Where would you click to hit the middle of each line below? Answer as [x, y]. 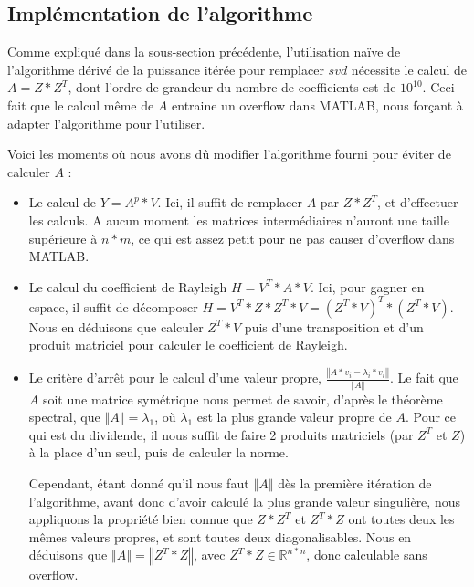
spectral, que [64, 417]
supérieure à [63, 238]
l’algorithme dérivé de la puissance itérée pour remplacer [166, 69]
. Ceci [438, 87]
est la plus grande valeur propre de [294, 417]
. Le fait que [424, 377]
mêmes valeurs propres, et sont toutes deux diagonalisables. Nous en [220, 536]
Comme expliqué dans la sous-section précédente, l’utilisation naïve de [204, 52]
